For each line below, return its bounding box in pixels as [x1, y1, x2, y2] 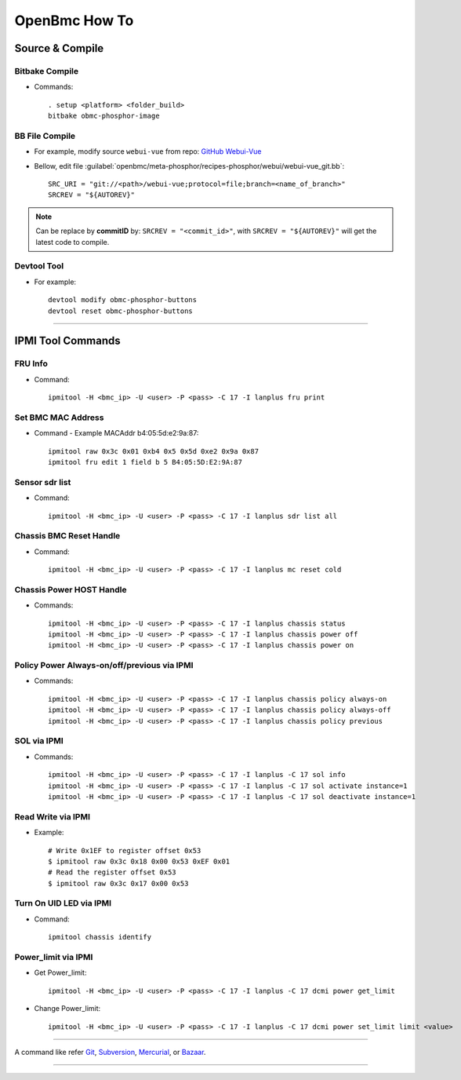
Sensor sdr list [14, 476, 71, 487]
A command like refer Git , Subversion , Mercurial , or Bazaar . [14, 1047, 206, 1056]
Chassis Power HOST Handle [14, 584, 127, 595]
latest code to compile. [35, 237, 110, 246]
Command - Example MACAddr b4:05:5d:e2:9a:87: [34, 429, 199, 438]
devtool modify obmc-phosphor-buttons [48, 295, 198, 305]
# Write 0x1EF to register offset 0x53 [48, 846, 201, 855]
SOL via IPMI [14, 735, 64, 746]
